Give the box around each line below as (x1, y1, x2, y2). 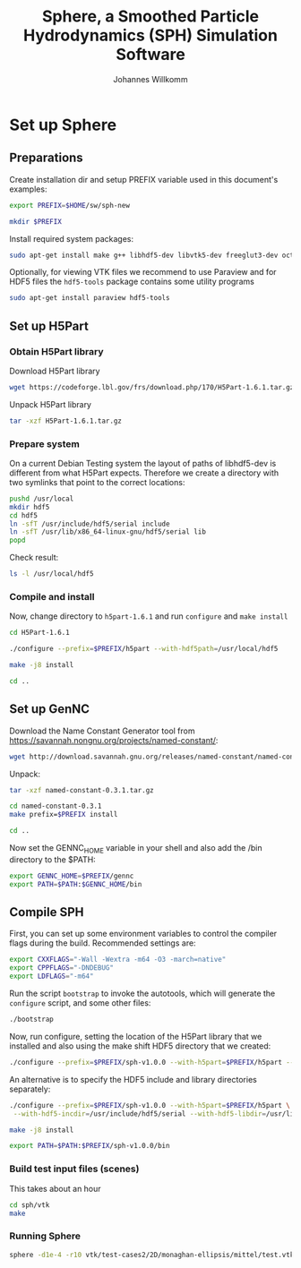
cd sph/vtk (9, 1200, 50, 1210)
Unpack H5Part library (9, 398, 92, 409)
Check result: (9, 553, 59, 563)
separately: (9, 1084, 51, 1094)
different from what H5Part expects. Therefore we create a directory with (9, 467, 279, 478)
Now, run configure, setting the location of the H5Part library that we (9, 1031, 262, 1041)
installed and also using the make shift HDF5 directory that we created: (9, 1041, 271, 1051)
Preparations (9, 150, 83, 166)
